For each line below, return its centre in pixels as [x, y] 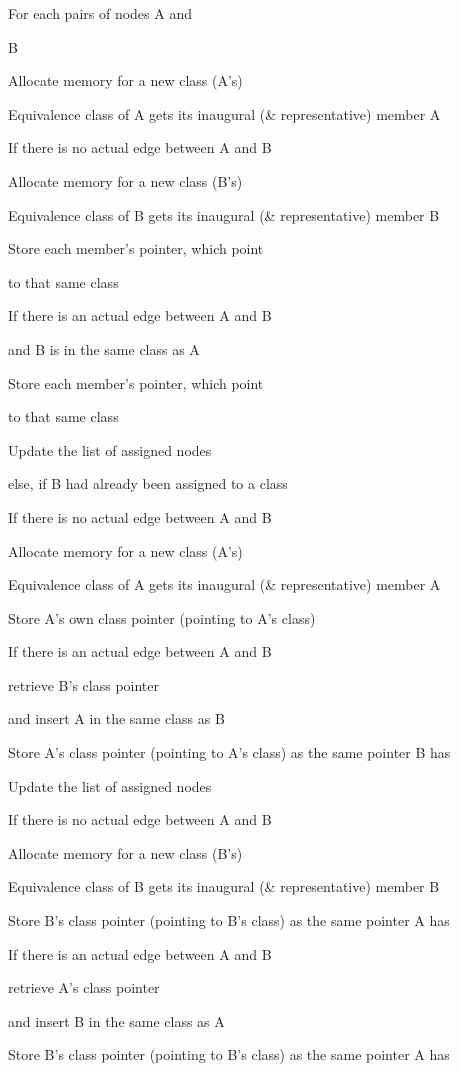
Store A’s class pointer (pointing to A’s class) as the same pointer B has [229, 752]
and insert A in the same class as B [116, 718]
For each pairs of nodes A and [100, 13]
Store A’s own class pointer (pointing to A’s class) [162, 617]
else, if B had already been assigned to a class [148, 483]
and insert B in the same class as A [116, 1020]
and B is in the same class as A [104, 348]
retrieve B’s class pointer [84, 684]
